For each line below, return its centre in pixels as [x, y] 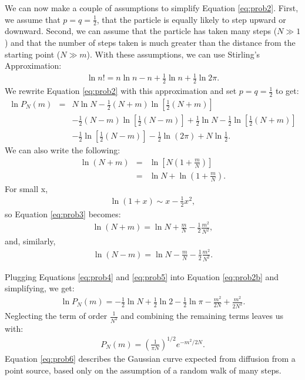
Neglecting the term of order [56, 315]
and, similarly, [30, 241]
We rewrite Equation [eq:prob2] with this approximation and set [121, 91]
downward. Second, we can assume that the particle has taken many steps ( [141, 31]
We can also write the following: [63, 150]
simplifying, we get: [40, 288]
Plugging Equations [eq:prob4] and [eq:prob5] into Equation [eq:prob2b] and [142, 276]
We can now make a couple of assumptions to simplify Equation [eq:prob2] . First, [152, 8]
